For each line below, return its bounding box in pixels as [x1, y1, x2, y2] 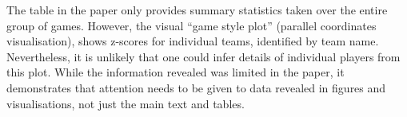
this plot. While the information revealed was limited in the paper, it [6, 64, 345, 80]
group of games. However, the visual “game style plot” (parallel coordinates [6, 17, 377, 33]
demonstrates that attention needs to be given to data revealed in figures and [6, 79, 386, 96]
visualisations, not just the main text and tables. [6, 95, 245, 111]
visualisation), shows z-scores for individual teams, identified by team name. [6, 33, 379, 49]
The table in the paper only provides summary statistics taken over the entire [6, 2, 388, 18]
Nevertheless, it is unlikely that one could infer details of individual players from [6, 48, 401, 64]
